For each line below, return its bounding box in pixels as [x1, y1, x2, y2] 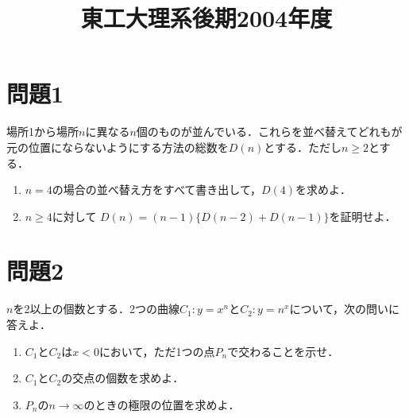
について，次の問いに [289, 300, 400, 317]
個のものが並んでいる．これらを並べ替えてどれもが [136, 123, 403, 140]
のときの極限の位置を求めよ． [83, 396, 240, 412]
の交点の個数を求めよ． [61, 370, 184, 386]
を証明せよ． [329, 207, 396, 224]
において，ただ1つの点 [98, 343, 215, 359]
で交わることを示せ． [227, 343, 339, 359]
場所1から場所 [6, 123, 79, 140]
